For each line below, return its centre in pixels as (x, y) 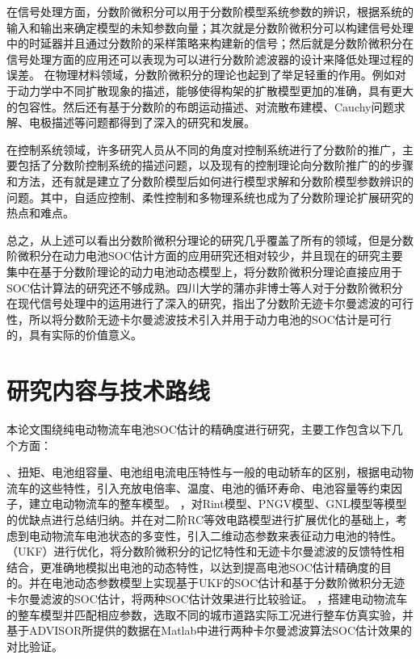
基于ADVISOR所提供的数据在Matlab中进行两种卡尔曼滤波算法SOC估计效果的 (210, 630)
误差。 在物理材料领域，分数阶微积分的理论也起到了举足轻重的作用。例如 (201, 75)
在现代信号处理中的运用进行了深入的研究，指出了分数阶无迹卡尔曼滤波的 (199, 303)
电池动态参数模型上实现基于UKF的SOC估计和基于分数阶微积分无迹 (228, 583)
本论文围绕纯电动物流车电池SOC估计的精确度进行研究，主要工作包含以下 (199, 429)
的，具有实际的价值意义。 (74, 335)
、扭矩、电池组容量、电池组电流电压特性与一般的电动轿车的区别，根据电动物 (210, 472)
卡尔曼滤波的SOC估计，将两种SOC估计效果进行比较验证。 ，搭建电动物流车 (207, 598)
